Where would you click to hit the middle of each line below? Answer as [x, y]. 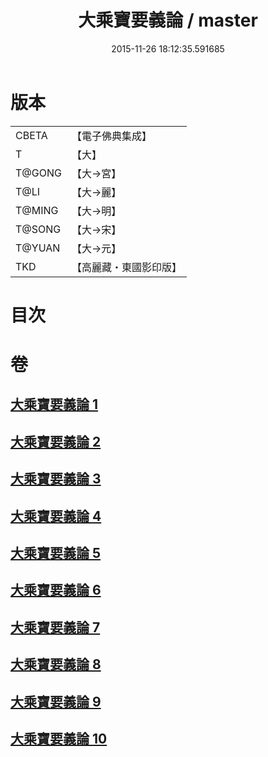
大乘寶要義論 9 [56, 701]
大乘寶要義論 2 [56, 441]
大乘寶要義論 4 [56, 516]
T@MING [37, 210]
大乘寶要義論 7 [55, 627]
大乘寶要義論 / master [168, 20]
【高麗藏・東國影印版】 [126, 267]
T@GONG [38, 173]
